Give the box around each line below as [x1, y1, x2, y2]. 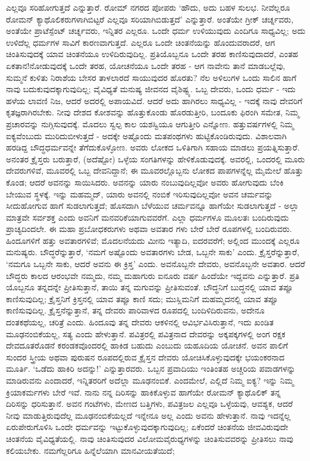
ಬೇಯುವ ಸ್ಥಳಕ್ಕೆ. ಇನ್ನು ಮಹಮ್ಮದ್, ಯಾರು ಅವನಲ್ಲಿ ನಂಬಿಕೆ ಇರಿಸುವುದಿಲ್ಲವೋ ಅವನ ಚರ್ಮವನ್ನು [6, 187, 273, 200]
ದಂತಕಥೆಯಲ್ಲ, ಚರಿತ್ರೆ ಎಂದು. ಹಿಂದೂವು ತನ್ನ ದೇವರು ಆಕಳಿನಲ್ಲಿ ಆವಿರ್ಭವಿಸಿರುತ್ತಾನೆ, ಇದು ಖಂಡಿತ [6, 316, 274, 328]
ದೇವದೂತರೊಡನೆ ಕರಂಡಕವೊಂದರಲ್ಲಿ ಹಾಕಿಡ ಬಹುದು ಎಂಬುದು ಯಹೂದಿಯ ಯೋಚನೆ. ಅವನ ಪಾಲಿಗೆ [6, 339, 288, 352]
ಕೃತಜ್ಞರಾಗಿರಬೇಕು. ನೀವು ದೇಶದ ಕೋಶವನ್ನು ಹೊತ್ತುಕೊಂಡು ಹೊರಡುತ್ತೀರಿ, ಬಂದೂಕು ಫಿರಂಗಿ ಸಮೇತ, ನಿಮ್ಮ [6, 106, 299, 118]
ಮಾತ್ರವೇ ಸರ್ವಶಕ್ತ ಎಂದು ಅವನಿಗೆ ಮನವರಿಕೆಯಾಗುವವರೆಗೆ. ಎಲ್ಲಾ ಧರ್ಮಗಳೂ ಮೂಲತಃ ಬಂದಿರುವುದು [6, 211, 289, 223]
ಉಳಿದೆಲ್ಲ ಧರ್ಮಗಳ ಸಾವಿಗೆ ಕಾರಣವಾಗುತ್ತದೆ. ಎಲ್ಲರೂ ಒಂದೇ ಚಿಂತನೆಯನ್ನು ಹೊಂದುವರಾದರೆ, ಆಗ [6, 36, 275, 48]
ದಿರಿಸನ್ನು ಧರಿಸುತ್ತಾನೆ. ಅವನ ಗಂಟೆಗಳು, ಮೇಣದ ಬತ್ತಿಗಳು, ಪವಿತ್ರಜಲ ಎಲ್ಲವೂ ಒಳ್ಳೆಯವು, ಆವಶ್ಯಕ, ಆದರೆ [6, 397, 293, 410]
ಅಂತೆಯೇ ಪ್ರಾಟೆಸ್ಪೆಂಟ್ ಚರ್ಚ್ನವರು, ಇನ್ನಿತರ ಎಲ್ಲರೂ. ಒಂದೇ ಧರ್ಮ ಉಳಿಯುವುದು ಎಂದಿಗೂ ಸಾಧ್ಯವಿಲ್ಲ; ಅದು [6, 24, 306, 37]
